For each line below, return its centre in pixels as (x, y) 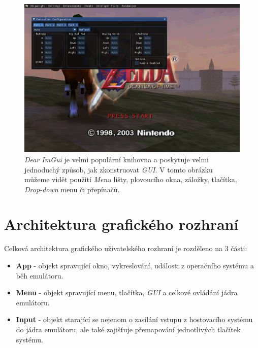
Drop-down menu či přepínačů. (72, 189)
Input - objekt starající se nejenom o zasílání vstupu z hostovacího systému (134, 319)
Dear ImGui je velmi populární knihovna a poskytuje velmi (117, 159)
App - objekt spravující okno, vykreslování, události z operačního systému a (135, 266)
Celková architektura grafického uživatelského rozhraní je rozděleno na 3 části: (126, 248)
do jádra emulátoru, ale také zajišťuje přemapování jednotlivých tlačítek (128, 329)
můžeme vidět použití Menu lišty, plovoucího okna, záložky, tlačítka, (131, 179)
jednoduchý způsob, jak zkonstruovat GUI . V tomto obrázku (119, 169)
